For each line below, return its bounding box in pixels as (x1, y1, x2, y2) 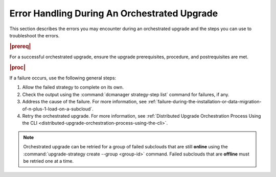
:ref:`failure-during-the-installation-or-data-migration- (147, 99, 262, 105)
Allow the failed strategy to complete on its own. (22, 84, 124, 91)
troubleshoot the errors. (9, 32, 60, 38)
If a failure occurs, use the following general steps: (9, 75, 117, 81)
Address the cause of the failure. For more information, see (22, 99, 147, 105)
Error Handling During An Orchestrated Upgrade (9, 8, 218, 19)
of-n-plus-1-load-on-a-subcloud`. (22, 105, 94, 112)
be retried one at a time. (23, 158, 74, 164)
